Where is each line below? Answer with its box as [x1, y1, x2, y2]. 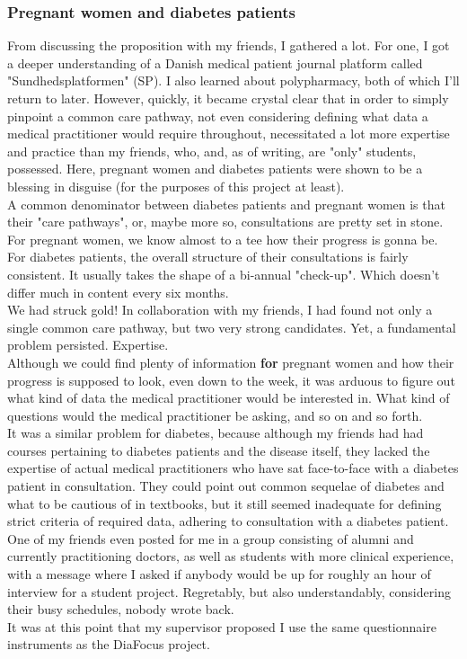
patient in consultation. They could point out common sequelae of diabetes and [7, 476, 445, 495]
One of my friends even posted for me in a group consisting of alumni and [7, 529, 414, 548]
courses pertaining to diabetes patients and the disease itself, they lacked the [7, 441, 430, 459]
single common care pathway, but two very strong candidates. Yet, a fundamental [7, 317, 456, 336]
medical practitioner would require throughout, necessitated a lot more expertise [7, 124, 450, 143]
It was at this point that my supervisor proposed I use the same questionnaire [7, 617, 436, 636]
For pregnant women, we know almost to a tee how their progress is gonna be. [7, 229, 438, 248]
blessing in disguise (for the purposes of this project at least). [7, 176, 345, 195]
